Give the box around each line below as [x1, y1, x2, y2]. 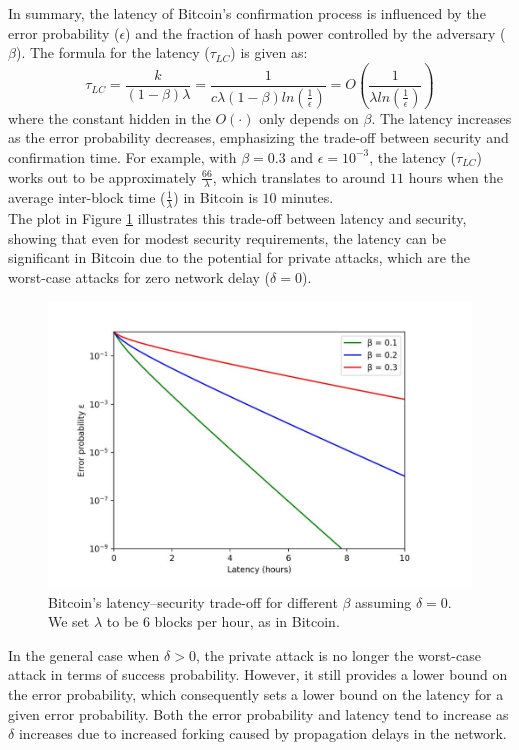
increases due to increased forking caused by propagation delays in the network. [18, 723, 507, 744]
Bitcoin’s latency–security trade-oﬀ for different [48, 591, 338, 612]
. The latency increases [371, 107, 512, 128]
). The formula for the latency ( [15, 42, 210, 63]
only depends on [259, 107, 359, 128]
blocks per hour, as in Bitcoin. [154, 611, 340, 632]
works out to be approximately [8, 166, 197, 187]
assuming [355, 591, 412, 612]
